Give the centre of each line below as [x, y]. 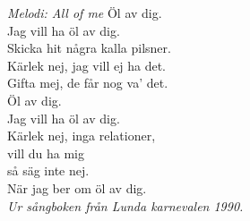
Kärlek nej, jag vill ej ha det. [87, 65]
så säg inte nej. [48, 170]
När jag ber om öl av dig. [77, 187]
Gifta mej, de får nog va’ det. [88, 83]
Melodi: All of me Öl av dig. [85, 13]
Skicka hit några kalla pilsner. [89, 48]
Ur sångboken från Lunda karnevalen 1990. [125, 205]
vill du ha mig [46, 153]
